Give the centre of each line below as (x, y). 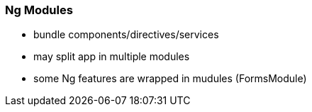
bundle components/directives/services (126, 35)
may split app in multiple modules (112, 57)
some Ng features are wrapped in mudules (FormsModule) (170, 79)
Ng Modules (39, 10)
